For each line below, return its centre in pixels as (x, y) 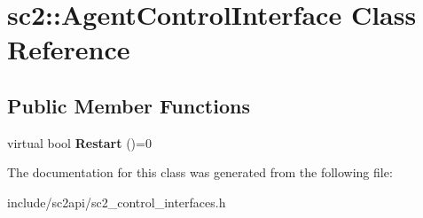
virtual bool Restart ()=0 (79, 142)
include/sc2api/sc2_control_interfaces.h (117, 202)
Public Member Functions (129, 105)
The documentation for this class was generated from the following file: (200, 172)
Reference (69, 49)
